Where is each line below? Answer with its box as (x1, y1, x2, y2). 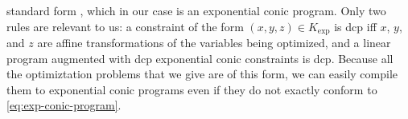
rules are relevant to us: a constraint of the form (6, 18, 244, 34)
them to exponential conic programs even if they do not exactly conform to (6, 81, 377, 97)
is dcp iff (334, 18, 377, 34)
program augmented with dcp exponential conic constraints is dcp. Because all (6, 50, 394, 66)
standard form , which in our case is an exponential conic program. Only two (6, 2, 386, 18)
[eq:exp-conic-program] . (6, 97, 122, 113)
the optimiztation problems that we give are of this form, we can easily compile (6, 65, 398, 82)
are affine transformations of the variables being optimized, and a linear (37, 34, 391, 51)
